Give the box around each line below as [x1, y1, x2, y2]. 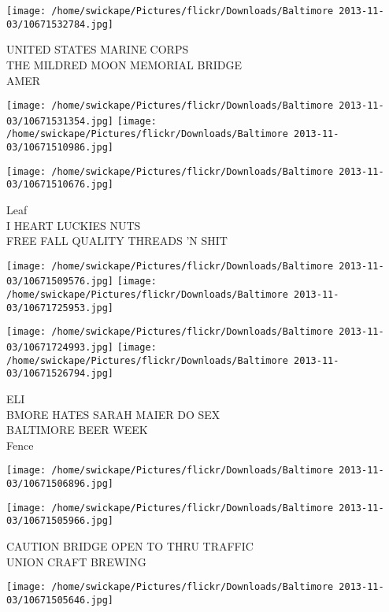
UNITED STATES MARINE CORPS [6, 41, 189, 57]
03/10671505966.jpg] [6, 515, 114, 527]
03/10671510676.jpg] [6, 179, 114, 191]
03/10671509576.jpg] [6, 276, 114, 287]
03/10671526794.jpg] [6, 368, 114, 380]
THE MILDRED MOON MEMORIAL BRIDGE [6, 56, 242, 72]
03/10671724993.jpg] [6, 342, 114, 354]
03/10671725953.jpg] [6, 302, 114, 313]
